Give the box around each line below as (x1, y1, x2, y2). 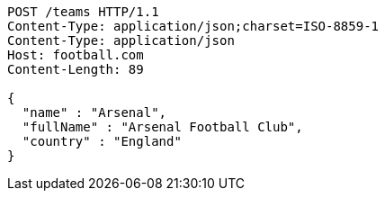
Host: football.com (7, 48, 144, 62)
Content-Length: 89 (7, 62, 144, 76)
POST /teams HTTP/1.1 (7, 4, 159, 19)
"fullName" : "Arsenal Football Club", (22, 120, 303, 134)
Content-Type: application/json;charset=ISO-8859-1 (7, 19, 380, 33)
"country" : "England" (22, 134, 182, 148)
